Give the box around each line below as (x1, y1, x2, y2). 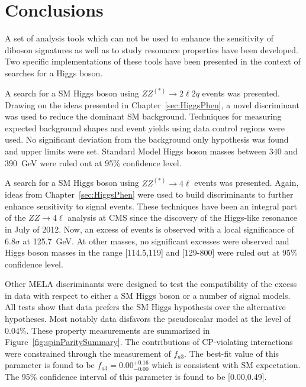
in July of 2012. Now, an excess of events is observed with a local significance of (5, 222, 294, 235)
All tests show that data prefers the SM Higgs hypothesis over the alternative (5, 301, 286, 313)
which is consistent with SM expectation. (152, 359, 301, 371)
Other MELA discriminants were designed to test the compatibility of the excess (5, 278, 297, 290)
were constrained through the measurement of (5, 347, 171, 359)
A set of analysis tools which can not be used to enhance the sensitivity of (5, 32, 273, 44)
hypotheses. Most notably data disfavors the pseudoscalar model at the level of (5, 312, 291, 325)
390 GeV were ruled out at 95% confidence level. (5, 156, 182, 169)
